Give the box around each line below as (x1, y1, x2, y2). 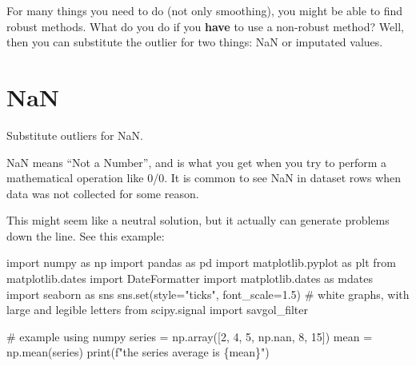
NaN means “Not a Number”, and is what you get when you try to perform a (6, 153, 387, 170)
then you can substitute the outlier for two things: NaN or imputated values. (6, 34, 383, 50)
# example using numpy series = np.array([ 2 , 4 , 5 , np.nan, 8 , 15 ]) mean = (6, 328, 373, 344)
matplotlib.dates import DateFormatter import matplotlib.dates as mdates (6, 270, 373, 287)
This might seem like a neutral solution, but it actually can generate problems (6, 212, 390, 229)
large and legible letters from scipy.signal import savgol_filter (6, 301, 308, 318)
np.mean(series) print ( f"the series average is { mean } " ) (6, 344, 270, 360)
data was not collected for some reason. (6, 185, 199, 201)
